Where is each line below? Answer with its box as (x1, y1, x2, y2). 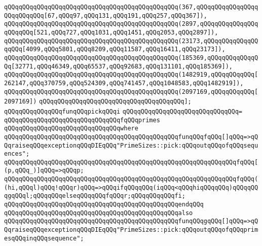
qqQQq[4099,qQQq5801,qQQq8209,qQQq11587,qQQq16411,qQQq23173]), (4, 46, 226, 53)
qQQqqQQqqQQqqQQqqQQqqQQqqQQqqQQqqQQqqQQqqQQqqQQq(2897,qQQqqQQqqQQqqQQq (4, 20, 258, 28)
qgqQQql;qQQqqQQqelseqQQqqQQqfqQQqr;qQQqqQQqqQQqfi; (4, 192, 185, 200)
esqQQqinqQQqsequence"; (4, 234, 84, 242)
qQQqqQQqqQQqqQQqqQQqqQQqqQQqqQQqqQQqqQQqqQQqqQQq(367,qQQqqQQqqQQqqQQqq (4, 4, 258, 11)
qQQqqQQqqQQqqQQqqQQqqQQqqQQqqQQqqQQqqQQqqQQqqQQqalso (4, 209, 193, 217)
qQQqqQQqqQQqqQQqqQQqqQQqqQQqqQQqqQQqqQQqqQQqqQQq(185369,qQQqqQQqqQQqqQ (4, 54, 258, 61)
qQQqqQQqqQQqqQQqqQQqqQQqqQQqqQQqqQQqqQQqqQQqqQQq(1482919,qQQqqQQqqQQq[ (4, 71, 258, 79)
